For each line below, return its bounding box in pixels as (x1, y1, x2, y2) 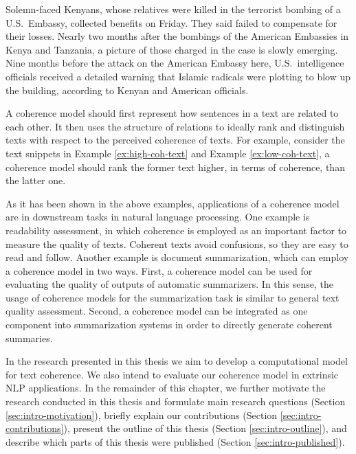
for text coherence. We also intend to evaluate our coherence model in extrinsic (5, 367, 339, 381)
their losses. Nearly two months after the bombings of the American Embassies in (5, 29, 349, 43)
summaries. (5, 330, 53, 345)
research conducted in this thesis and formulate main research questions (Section (5, 394, 346, 409)
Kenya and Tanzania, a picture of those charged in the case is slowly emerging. (5, 42, 338, 56)
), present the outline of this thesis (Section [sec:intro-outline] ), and (63, 421, 347, 435)
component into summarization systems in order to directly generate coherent (5, 317, 333, 332)
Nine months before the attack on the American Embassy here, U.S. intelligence (5, 56, 344, 70)
